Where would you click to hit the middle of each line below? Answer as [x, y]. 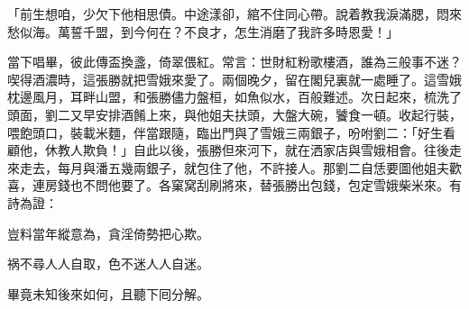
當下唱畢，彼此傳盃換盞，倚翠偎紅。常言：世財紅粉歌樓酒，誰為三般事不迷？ [234, 62]
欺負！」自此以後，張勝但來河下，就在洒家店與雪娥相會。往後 [266, 150]
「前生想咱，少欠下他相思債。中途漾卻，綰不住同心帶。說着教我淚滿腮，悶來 [234, 14]
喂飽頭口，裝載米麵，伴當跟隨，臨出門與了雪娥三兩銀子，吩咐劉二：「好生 [225, 132]
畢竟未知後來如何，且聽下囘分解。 [108, 293]
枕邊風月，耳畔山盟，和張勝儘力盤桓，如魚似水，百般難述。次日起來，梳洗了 [234, 97]
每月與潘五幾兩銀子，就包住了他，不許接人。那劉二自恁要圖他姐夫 [253, 167]
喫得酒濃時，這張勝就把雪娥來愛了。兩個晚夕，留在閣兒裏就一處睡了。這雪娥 [234, 79]
